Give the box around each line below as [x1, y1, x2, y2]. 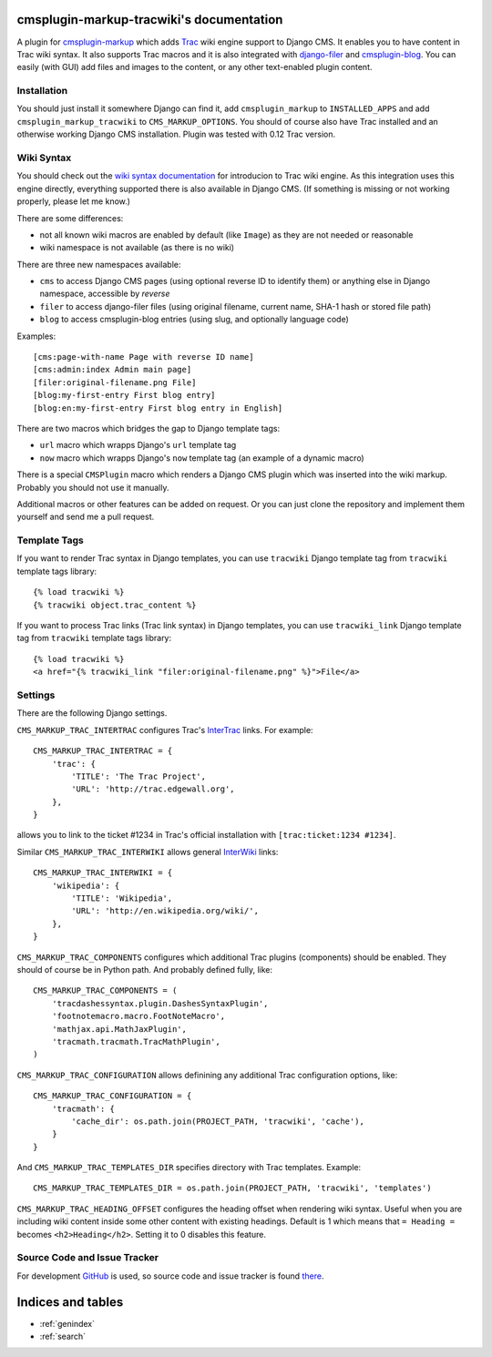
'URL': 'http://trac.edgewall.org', [71, 784, 236, 794]
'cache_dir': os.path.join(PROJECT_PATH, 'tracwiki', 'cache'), [71, 1116, 364, 1127]
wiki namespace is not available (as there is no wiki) [39, 242, 235, 253]
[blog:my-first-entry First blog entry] [33, 390, 216, 401]
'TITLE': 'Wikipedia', [71, 893, 173, 903]
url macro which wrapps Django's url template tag [39, 440, 237, 451]
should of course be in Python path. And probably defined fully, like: [16, 964, 273, 974]
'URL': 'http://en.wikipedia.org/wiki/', [71, 906, 260, 916]
